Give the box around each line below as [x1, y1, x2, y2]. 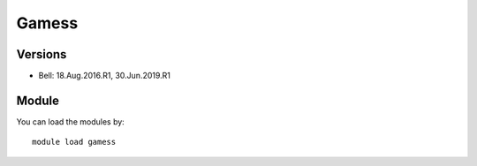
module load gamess [32, 137, 117, 147]
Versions [16, 47, 67, 62]
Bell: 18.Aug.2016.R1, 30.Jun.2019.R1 [38, 71, 171, 81]
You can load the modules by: [16, 116, 125, 127]
